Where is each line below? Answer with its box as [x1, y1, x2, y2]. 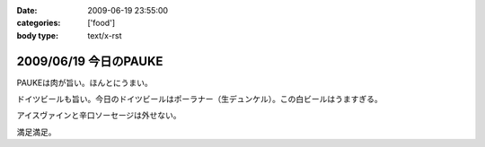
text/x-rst [87, 30, 122, 40]
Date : [16, 5, 38, 15]
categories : [16, 18, 61, 29]
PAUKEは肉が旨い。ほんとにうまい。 [16, 77, 153, 88]
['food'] [87, 18, 116, 29]
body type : [16, 30, 58, 40]
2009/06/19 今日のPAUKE [16, 54, 163, 69]
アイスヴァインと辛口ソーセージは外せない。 [16, 110, 181, 121]
